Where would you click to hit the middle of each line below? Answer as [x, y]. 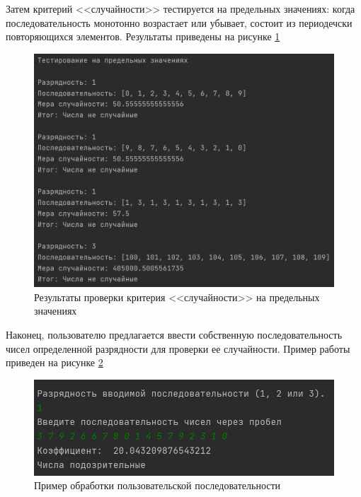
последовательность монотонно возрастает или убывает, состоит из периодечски [179, 22]
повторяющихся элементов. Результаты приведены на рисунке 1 [143, 36]
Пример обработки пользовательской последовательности [157, 485]
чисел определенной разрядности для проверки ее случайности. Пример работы [178, 348]
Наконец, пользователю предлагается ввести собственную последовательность [174, 334]
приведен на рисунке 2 [55, 362]
